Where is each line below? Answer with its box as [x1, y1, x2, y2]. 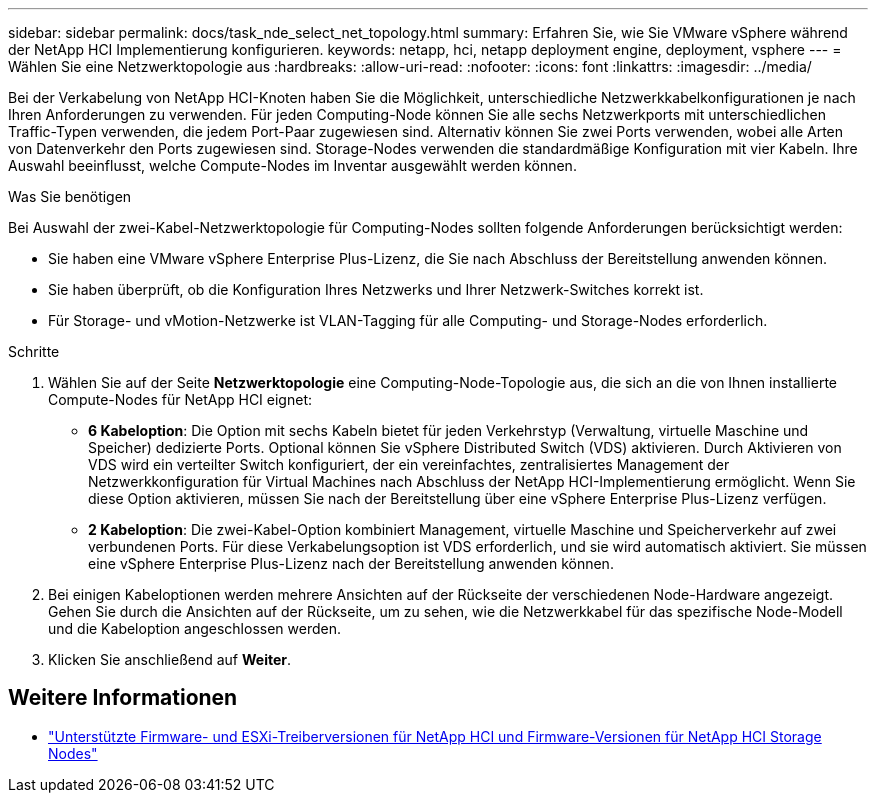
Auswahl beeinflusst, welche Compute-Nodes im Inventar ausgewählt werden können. [8, 157, 577, 174]
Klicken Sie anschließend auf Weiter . [48, 651, 292, 668]
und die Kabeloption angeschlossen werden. [48, 620, 341, 637]
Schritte [8, 343, 60, 360]
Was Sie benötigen [8, 188, 132, 205]
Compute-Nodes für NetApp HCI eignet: [48, 391, 312, 408]
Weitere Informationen [8, 685, 238, 711]
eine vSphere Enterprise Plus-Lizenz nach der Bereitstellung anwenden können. [88, 555, 614, 572]
